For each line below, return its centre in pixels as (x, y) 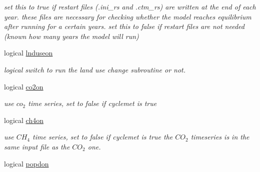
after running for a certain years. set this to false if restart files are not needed (124, 26)
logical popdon (26, 163)
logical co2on (24, 86)
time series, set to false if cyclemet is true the (103, 137)
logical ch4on (24, 120)
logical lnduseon (28, 53)
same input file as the (37, 146)
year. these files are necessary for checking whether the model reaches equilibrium (128, 16)
